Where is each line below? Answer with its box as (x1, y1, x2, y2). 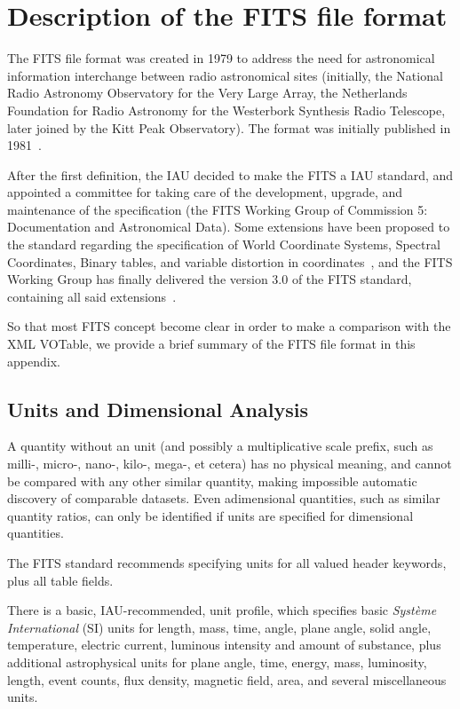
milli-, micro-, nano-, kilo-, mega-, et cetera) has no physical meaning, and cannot (7, 454, 452, 473)
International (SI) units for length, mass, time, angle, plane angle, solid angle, (7, 618, 432, 636)
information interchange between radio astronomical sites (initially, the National (7, 66, 443, 84)
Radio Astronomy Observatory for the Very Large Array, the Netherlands (7, 83, 408, 102)
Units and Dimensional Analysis (7, 395, 308, 422)
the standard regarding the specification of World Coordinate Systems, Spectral (7, 235, 440, 254)
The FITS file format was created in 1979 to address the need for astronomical (7, 49, 435, 67)
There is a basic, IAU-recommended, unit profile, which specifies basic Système (7, 601, 437, 619)
